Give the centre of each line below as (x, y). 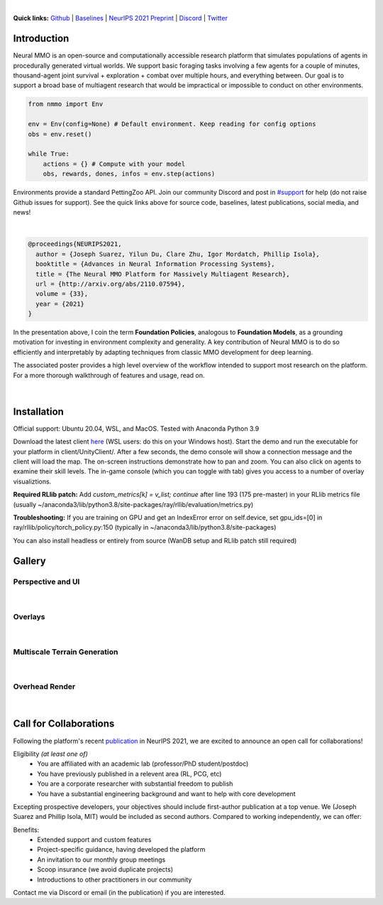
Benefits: (26, 830)
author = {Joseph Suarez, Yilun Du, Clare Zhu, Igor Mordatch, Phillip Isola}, (178, 254)
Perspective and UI (46, 582)
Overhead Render (44, 687)
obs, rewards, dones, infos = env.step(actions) (129, 174)
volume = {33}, (62, 294)
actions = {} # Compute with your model (114, 164)
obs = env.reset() (60, 134)
